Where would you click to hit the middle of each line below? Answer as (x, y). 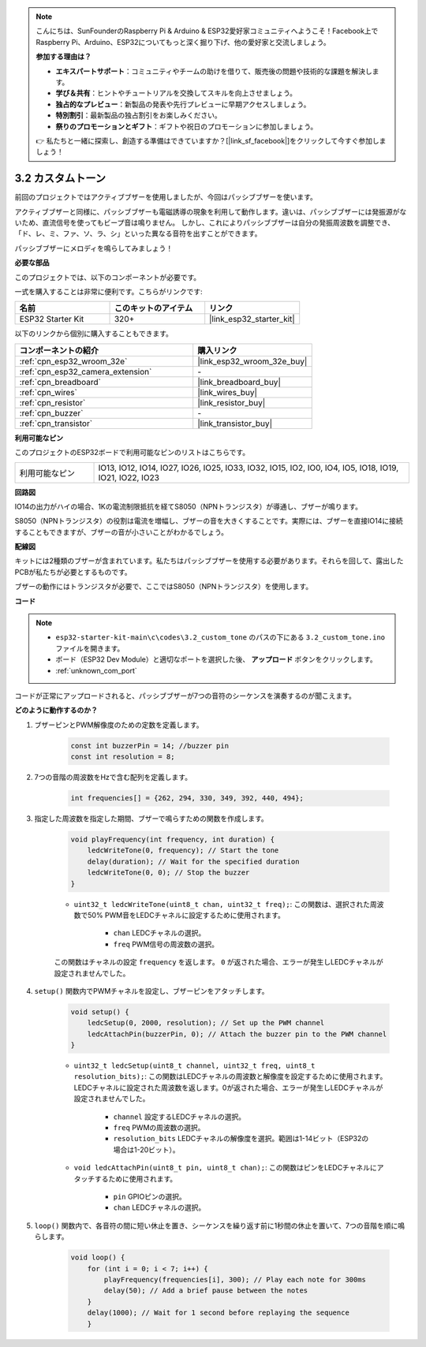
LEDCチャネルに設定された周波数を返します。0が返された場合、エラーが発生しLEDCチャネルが (228, 1088)
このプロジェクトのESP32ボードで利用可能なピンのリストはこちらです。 (132, 453)
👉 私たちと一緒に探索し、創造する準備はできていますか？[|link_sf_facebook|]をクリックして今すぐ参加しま (211, 140)
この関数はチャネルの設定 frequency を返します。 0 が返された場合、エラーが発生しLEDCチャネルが (219, 962)
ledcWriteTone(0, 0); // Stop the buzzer (168, 873)
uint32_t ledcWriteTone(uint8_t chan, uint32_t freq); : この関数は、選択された (222, 904)
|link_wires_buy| (228, 392)
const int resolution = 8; (123, 757)
